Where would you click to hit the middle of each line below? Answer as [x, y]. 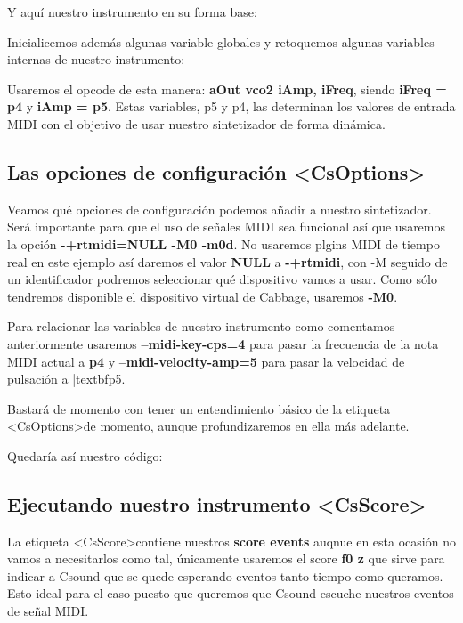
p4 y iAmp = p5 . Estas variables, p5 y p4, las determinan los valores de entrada [231, 106]
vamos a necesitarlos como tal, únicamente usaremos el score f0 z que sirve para [226, 558]
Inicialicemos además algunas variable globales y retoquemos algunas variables [221, 41]
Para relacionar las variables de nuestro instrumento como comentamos [201, 326]
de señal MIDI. [48, 611]
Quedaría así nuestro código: [85, 455]
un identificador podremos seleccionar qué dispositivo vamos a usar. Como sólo [222, 279]
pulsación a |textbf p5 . [66, 379]
